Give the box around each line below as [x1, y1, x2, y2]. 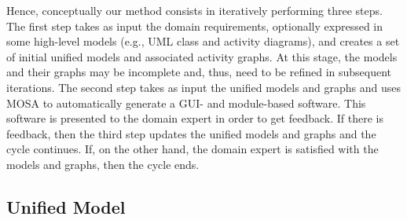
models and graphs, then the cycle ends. [6, 156, 200, 172]
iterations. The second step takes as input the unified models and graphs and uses [6, 79, 401, 95]
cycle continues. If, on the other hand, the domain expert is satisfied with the [6, 141, 379, 157]
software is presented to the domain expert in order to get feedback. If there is [6, 110, 384, 126]
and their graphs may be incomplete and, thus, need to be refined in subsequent [6, 64, 392, 80]
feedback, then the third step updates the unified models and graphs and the [6, 125, 376, 141]
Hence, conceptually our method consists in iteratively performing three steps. [6, 2, 383, 18]
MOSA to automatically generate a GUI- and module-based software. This [6, 94, 366, 111]
